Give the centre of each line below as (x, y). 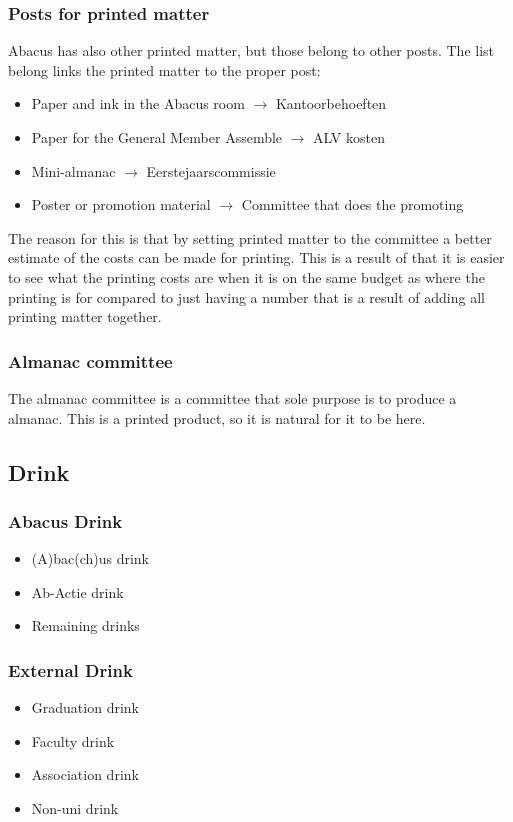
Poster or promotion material (121, 204)
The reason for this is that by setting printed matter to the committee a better (250, 237)
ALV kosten (349, 137)
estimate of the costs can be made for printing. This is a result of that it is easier (256, 257)
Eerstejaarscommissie (211, 170)
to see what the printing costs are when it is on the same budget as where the (246, 276)
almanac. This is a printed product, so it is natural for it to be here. (217, 417)
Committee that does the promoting (352, 204)
